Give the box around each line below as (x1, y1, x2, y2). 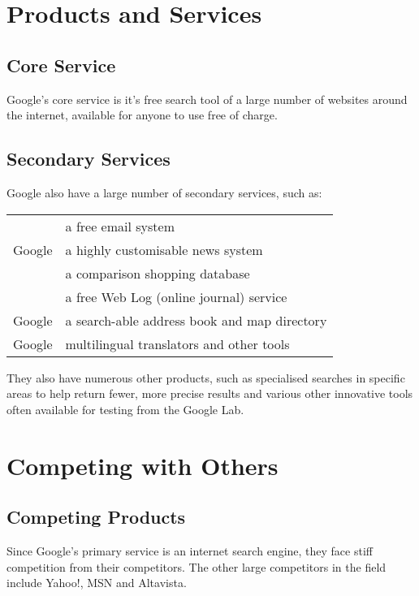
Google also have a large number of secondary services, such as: (6, 184, 322, 201)
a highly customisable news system (65, 240, 263, 259)
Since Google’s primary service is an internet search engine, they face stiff (6, 542, 373, 559)
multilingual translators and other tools (65, 334, 290, 353)
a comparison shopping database (65, 263, 250, 283)
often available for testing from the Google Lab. (6, 400, 244, 417)
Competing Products (6, 504, 186, 529)
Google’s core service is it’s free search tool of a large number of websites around (6, 90, 408, 107)
